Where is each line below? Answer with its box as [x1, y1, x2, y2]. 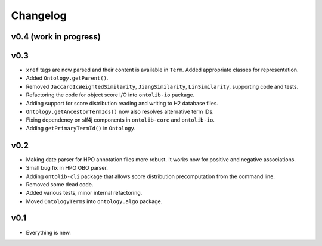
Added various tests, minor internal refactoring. [26, 189, 143, 197]
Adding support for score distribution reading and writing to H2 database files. [26, 99, 219, 107]
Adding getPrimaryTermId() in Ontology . [26, 124, 136, 132]
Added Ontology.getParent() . [26, 74, 109, 82]
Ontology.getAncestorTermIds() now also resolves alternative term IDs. [26, 108, 214, 116]
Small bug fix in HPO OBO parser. [26, 164, 109, 172]
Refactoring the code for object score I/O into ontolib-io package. [26, 91, 195, 98]
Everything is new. [26, 229, 72, 236]
